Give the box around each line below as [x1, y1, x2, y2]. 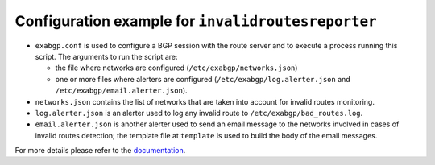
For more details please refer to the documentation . [14, 146, 186, 155]
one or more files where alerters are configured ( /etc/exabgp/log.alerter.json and [55, 74, 350, 84]
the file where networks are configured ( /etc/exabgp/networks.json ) [55, 63, 298, 72]
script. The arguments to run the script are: [35, 52, 178, 61]
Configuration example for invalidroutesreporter [14, 12, 378, 30]
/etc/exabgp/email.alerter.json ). [55, 85, 188, 96]
